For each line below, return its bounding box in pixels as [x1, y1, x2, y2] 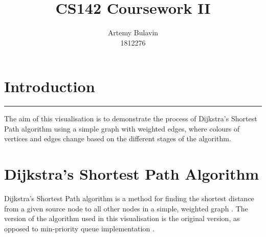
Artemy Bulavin [107, 27, 159, 38]
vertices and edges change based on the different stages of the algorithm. [4, 133, 231, 144]
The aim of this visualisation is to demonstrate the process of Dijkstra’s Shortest [4, 113, 257, 124]
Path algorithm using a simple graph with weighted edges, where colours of [4, 123, 240, 134]
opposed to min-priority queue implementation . [4, 223, 154, 233]
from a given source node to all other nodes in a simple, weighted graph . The [4, 203, 248, 213]
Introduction [4, 76, 95, 97]
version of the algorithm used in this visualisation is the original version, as [4, 213, 240, 224]
